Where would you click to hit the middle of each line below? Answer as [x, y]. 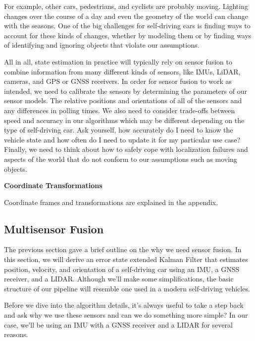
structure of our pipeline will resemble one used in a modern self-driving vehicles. [127, 288]
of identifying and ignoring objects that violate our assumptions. [102, 45]
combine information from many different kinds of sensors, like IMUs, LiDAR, [122, 71]
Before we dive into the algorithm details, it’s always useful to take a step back [124, 305]
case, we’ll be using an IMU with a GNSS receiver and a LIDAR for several [118, 324]
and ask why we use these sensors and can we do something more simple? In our [126, 315]
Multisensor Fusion [54, 229]
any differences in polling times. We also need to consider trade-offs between [120, 110]
